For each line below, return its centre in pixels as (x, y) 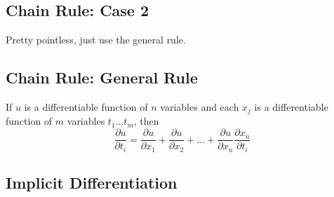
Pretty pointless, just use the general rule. (96, 40)
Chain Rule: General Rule (102, 77)
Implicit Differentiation (92, 182)
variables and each (200, 107)
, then (146, 121)
